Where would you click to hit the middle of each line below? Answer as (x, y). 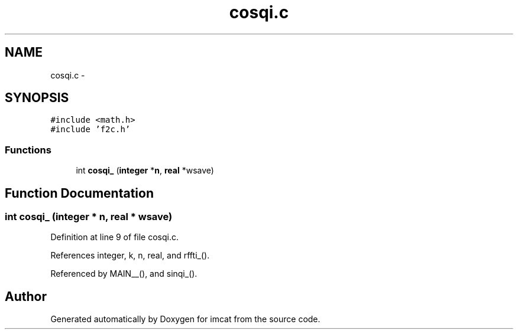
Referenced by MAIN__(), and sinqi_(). (124, 274)
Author (26, 296)
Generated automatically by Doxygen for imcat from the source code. (185, 319)
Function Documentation (79, 193)
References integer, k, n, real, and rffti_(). (130, 256)
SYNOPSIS (37, 98)
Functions (28, 150)
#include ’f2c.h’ (90, 130)
